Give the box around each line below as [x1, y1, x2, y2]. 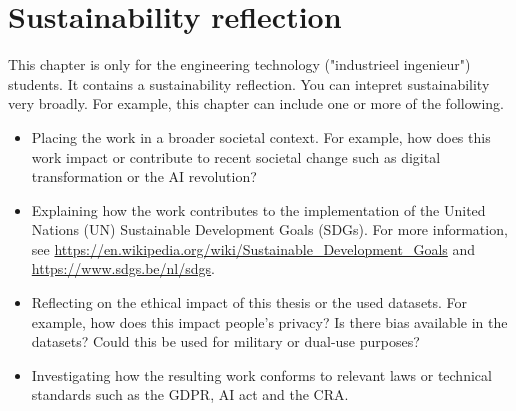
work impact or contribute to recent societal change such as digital [31, 146, 441, 167]
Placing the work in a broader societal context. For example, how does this [31, 126, 491, 147]
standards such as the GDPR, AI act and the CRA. [31, 384, 349, 405]
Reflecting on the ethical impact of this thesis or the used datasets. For [31, 292, 468, 313]
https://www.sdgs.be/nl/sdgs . [31, 258, 215, 279]
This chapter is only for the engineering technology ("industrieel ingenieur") [8, 54, 471, 75]
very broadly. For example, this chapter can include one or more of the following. [8, 93, 504, 114]
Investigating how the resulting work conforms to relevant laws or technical [31, 364, 492, 385]
